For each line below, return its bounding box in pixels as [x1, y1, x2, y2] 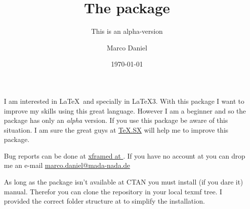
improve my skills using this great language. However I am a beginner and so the [4, 105, 246, 116]
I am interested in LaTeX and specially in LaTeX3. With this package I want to [4, 95, 245, 106]
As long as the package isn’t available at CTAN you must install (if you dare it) [4, 177, 243, 187]
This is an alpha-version [91, 26, 163, 36]
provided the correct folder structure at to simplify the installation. [4, 196, 205, 206]
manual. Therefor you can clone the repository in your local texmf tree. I [4, 186, 222, 196]
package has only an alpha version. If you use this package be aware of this [4, 115, 228, 125]
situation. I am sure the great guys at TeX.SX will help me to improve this [4, 124, 229, 135]
